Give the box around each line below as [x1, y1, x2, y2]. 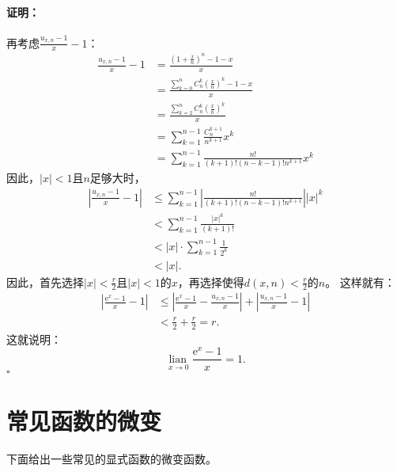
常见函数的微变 [6, 404, 162, 436]
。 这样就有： [325, 273, 395, 290]
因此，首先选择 [6, 273, 84, 290]
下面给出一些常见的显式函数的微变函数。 [6, 450, 217, 466]
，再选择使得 [177, 273, 244, 290]
